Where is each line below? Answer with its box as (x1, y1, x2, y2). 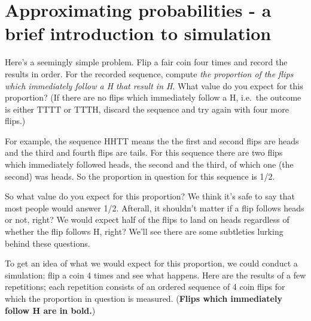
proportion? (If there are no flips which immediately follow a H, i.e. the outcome (5, 91, 301, 104)
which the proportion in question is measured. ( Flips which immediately (5, 292, 282, 304)
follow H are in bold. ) (5, 304, 96, 316)
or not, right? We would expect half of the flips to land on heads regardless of (5, 213, 289, 226)
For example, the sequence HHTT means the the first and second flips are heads (5, 134, 299, 147)
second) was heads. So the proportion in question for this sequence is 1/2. (5, 169, 275, 182)
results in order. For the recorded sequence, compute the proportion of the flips (5, 67, 294, 80)
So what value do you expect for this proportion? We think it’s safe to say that (5, 190, 295, 202)
